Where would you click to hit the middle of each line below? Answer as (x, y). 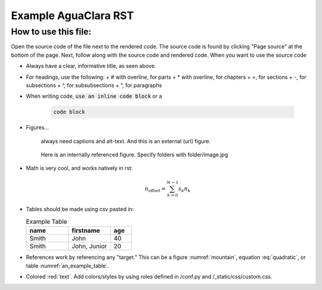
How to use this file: (51, 32)
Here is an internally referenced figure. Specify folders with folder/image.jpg (134, 155)
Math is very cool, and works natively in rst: (79, 168)
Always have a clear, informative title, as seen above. (91, 66)
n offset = (155, 189)
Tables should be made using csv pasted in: (80, 209)
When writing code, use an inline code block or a (94, 96)
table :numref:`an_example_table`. (68, 266)
